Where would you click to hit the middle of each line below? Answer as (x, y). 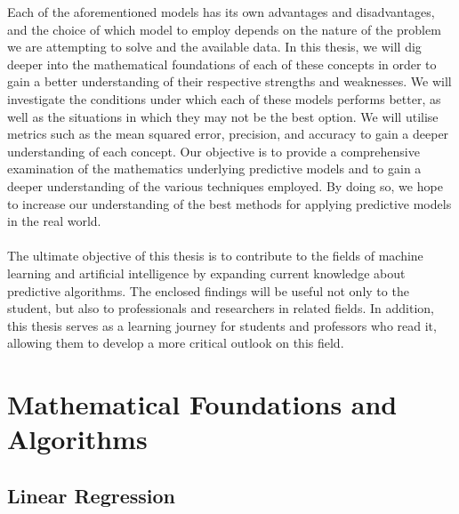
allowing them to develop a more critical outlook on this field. (176, 343)
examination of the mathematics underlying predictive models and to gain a (214, 169)
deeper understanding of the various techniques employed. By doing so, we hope (225, 185)
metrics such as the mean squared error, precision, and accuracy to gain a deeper (228, 134)
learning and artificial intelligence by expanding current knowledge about (206, 273)
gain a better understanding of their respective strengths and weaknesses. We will (229, 81)
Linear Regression (91, 495)
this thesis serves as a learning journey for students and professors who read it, (222, 325)
